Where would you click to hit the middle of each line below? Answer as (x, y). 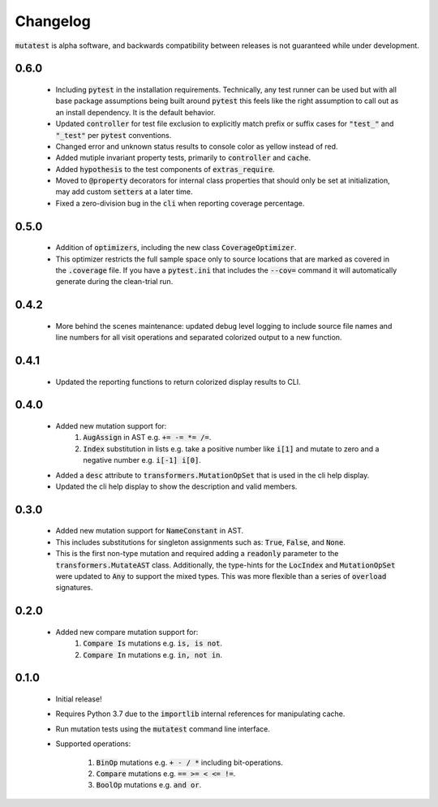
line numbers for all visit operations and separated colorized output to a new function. (199, 338)
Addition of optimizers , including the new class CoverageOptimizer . (176, 248)
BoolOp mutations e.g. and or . (149, 785)
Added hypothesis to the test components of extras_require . (165, 169)
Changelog (53, 21)
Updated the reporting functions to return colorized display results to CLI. (178, 382)
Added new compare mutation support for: (127, 632)
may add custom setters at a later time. (125, 192)
